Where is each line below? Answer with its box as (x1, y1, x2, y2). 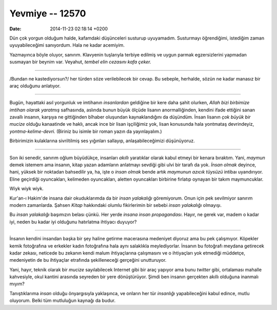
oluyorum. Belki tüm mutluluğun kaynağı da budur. (9, 298, 115, 304)
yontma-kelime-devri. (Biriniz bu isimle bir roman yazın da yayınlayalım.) (9, 128, 162, 134)
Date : (9, 26, 22, 32)
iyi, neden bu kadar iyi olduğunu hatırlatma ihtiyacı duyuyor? (9, 219, 137, 225)
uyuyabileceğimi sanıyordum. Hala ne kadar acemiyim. (9, 42, 125, 48)
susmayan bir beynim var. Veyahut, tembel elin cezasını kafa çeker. (9, 59, 151, 65)
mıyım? (9, 281, 25, 287)
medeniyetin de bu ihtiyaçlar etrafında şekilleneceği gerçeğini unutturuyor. (9, 257, 167, 263)
